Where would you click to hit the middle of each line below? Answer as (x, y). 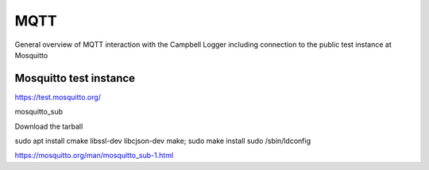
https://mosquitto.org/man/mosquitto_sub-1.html (94, 156)
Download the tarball (49, 126)
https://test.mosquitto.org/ (58, 97)
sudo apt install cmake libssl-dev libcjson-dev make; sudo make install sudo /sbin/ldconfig (163, 141)
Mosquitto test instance (75, 78)
